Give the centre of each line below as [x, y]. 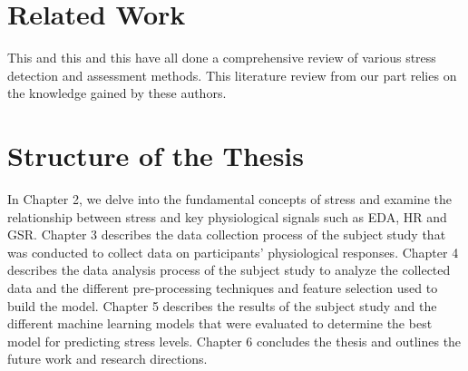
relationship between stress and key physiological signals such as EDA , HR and [227, 216]
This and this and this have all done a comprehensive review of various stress [222, 58]
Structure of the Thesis [156, 156]
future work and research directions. [107, 359]
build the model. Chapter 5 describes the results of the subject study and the [222, 305]
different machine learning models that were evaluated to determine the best [220, 323]
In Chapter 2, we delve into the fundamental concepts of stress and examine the [229, 199]
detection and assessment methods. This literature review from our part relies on [232, 75]
